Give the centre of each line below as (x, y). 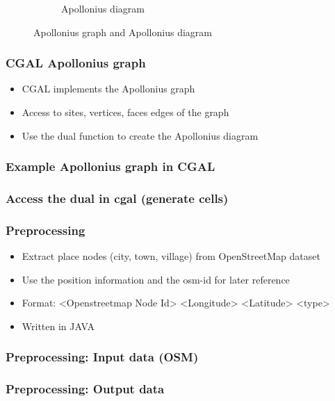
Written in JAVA (58, 326)
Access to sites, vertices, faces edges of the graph (125, 112)
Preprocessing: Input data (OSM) (102, 357)
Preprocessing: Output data (85, 389)
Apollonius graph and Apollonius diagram (123, 32)
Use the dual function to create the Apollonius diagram (140, 135)
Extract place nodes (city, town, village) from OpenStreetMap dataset (171, 256)
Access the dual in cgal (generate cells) (117, 198)
